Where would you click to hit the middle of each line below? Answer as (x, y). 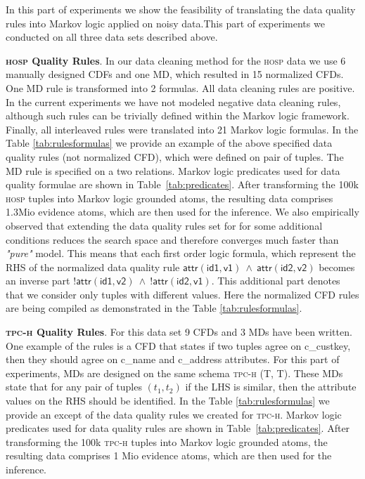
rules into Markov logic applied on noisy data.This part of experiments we (165, 23)
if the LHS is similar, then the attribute (271, 387)
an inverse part (38, 281)
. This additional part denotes (276, 281)
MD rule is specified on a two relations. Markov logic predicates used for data (173, 170)
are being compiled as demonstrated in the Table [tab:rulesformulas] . (154, 308)
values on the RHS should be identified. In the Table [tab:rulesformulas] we (168, 401)
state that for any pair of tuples (74, 387)
